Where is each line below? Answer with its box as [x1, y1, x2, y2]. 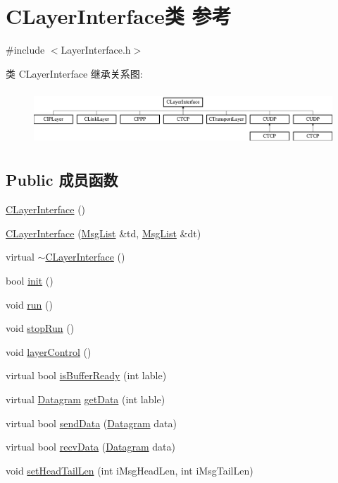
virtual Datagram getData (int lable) [6, 392, 165, 407]
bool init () [6, 273, 54, 288]
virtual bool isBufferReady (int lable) [6, 368, 167, 383]
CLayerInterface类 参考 [6, 1, 232, 30]
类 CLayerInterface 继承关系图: [6, 66, 143, 80]
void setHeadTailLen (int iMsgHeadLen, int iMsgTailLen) [6, 463, 254, 477]
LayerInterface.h [61, 42, 131, 57]
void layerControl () [6, 344, 92, 359]
